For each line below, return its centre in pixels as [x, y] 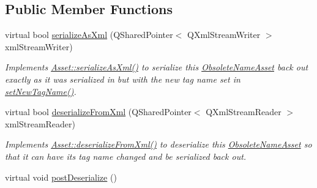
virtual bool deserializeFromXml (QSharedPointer [98, 112]
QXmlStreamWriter [224, 35]
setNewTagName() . [41, 91]
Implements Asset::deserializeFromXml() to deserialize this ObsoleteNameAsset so [158, 144]
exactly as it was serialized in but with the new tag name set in [123, 79]
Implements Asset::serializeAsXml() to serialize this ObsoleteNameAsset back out [157, 67]
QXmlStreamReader [244, 112]
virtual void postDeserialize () [61, 177]
